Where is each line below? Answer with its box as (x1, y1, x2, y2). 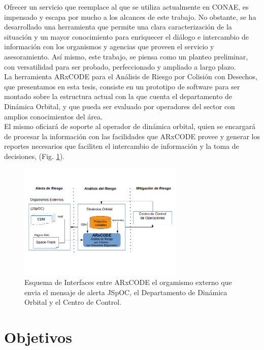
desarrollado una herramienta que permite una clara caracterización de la (4, 21, 232, 32)
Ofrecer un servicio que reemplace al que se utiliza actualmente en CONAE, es (4, 2, 249, 12)
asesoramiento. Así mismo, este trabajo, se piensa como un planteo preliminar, (4, 51, 248, 61)
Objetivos (4, 327, 72, 347)
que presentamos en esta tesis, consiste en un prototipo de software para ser (4, 81, 240, 91)
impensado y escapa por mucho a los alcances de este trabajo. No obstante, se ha (4, 11, 256, 22)
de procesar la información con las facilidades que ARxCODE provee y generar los (4, 131, 260, 141)
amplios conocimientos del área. (4, 111, 103, 121)
